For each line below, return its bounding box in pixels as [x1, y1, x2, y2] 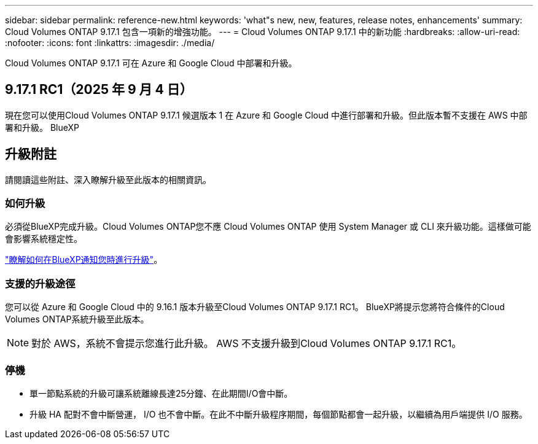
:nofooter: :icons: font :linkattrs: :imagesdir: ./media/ [5, 37, 215, 48]
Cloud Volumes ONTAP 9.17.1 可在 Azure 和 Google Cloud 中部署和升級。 [5, 58, 297, 68]
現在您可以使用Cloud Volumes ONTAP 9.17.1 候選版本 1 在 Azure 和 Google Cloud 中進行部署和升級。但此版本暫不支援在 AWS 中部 [5, 109, 528, 120]
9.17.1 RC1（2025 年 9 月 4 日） [5, 82, 193, 98]
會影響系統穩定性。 [5, 233, 82, 244]
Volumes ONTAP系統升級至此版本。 [5, 314, 149, 325]
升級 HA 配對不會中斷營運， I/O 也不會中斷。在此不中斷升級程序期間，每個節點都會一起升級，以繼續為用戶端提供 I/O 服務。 [29, 408, 528, 419]
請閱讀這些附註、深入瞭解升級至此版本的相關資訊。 [5, 174, 211, 185]
